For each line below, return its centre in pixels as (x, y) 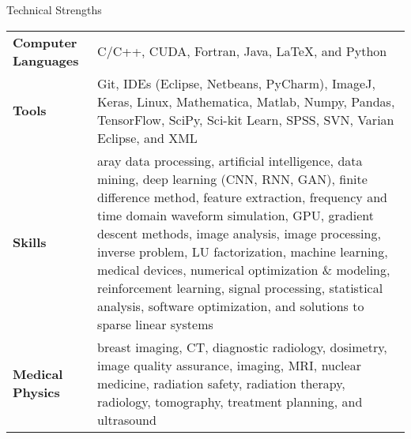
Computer (45, 42)
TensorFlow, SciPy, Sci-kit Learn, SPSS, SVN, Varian (246, 119)
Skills (30, 242)
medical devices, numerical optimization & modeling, (244, 269)
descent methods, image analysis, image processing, (239, 233)
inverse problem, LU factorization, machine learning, (243, 251)
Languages (46, 60)
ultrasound (127, 419)
